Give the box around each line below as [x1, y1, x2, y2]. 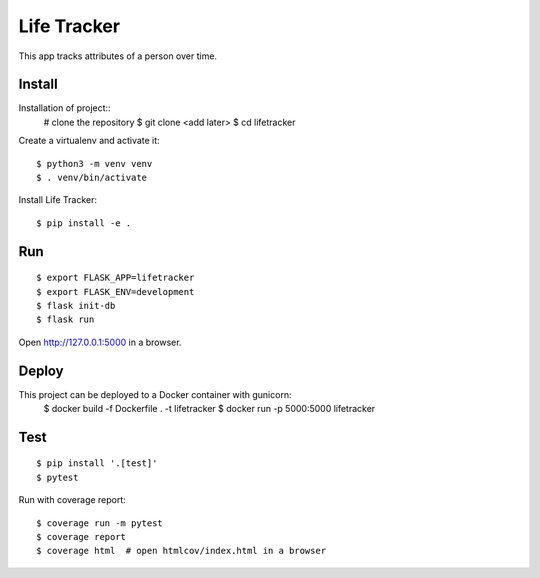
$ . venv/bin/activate [36, 172, 148, 184]
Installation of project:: [18, 102, 111, 114]
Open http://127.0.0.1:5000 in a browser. [18, 336, 182, 348]
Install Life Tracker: [18, 194, 98, 206]
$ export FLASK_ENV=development [36, 286, 195, 297]
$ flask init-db [36, 300, 116, 311]
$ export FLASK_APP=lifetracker [36, 272, 195, 284]
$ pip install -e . [36, 217, 132, 229]
